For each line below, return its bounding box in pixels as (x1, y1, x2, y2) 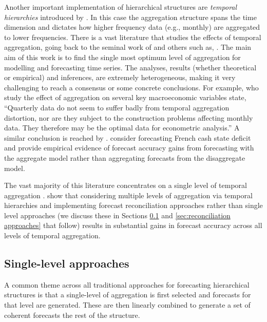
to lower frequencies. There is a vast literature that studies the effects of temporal (4, 31, 261, 42)
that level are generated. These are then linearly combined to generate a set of (4, 299, 251, 310)
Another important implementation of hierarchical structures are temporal (4, 2, 237, 12)
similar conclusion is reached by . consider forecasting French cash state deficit (4, 132, 251, 143)
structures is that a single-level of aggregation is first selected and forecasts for (4, 289, 251, 300)
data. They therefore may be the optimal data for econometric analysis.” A (4, 122, 240, 133)
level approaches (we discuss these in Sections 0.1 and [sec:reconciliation (4, 210, 231, 220)
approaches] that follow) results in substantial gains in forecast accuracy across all (4, 220, 262, 231)
